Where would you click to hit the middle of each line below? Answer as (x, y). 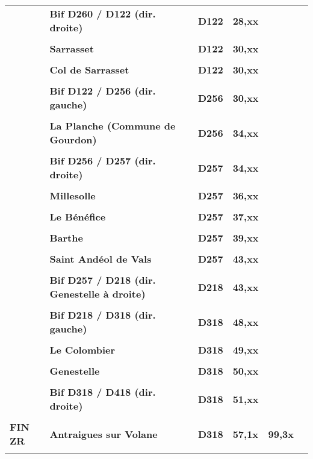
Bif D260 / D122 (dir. (103, 14)
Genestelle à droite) (98, 294)
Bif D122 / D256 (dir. (103, 91)
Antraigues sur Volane (104, 434)
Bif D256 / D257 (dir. (103, 161)
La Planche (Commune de (113, 126)
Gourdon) (73, 139)
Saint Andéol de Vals (101, 259)
